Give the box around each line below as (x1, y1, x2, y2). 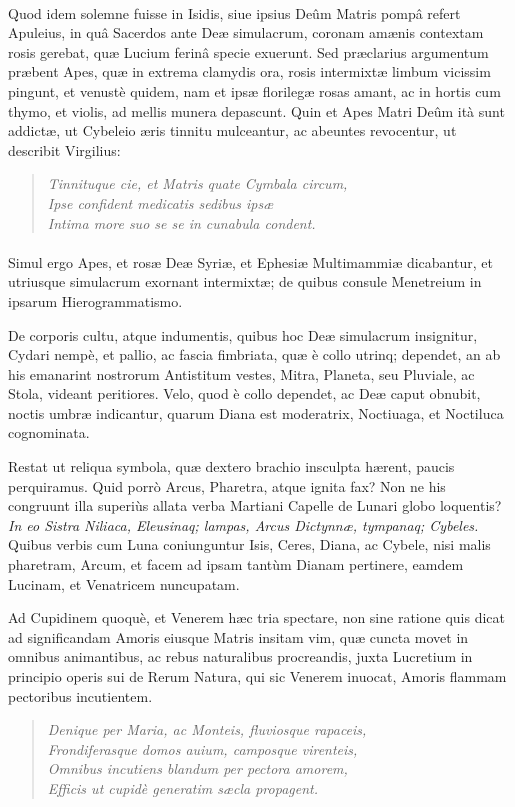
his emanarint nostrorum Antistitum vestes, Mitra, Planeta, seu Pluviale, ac (8, 363, 475, 384)
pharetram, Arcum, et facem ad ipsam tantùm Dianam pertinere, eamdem (8, 554, 464, 575)
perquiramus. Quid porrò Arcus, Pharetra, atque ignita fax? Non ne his (8, 475, 446, 496)
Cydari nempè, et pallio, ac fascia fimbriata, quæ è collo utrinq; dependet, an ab (8, 344, 501, 365)
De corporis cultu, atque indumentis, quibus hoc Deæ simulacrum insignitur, (8, 324, 478, 345)
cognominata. (8, 422, 90, 443)
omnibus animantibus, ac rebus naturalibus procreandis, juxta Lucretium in (8, 646, 473, 667)
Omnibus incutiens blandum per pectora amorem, (47, 758, 348, 779)
